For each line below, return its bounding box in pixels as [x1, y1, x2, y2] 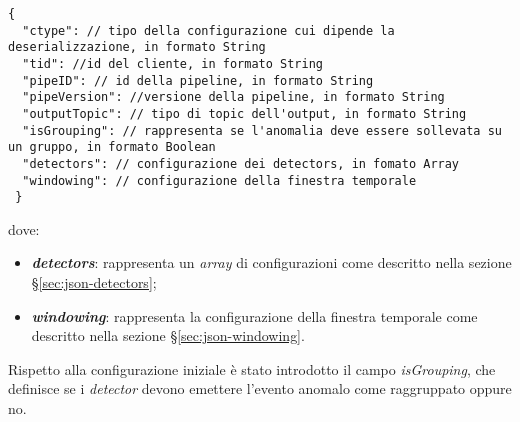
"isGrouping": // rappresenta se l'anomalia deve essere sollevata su [22, 123, 502, 138]
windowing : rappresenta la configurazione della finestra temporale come [31, 305, 478, 326]
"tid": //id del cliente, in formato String [22, 56, 323, 71]
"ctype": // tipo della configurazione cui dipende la [22, 23, 395, 38]
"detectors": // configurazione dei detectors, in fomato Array [22, 156, 460, 171]
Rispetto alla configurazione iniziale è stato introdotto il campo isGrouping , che [8, 358, 496, 379]
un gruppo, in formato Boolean [8, 140, 216, 155]
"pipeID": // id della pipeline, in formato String [22, 73, 374, 88]
